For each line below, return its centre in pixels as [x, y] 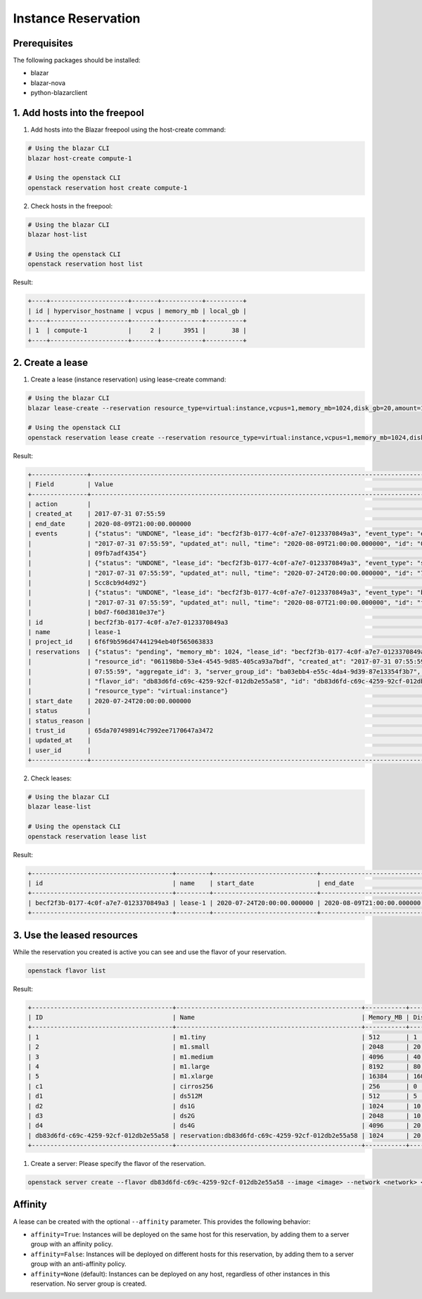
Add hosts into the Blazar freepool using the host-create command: [128, 129]
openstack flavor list [67, 970]
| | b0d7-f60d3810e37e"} [96, 613]
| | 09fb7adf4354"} [87, 553]
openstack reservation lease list [87, 836]
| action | [59, 504]
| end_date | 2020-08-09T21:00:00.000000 [109, 524]
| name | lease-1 [74, 632]
